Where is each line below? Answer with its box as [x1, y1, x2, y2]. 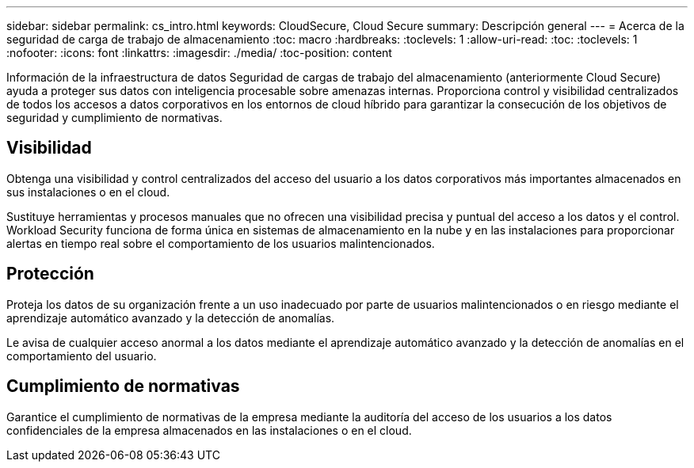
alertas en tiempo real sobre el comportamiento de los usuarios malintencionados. [6, 236, 435, 250]
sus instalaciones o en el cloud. [6, 185, 170, 199]
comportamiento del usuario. [6, 348, 157, 363]
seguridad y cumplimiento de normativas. [6, 111, 223, 124]
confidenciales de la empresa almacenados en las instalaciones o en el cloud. [6, 423, 412, 437]
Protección [6, 264, 94, 284]
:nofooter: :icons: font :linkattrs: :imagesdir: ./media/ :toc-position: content [6, 46, 392, 59]
